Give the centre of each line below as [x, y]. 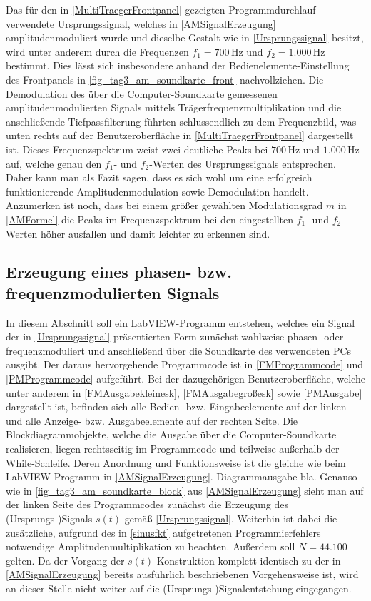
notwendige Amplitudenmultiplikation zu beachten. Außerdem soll [151, 546]
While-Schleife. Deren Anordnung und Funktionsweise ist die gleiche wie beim [176, 462]
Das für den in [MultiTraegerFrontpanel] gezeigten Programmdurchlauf [161, 9]
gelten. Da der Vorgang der [65, 560]
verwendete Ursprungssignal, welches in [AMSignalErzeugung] [141, 23]
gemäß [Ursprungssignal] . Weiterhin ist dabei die [231, 518]
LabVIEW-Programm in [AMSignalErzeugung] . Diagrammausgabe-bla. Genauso [182, 476]
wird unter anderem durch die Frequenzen [97, 51]
